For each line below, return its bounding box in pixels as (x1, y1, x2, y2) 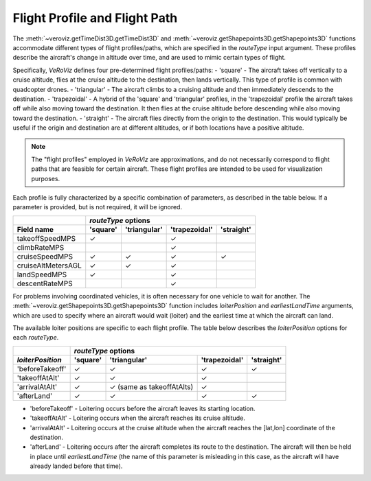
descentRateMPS (16, 279, 74, 288)
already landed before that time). (30, 462, 123, 470)
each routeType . (12, 333, 59, 342)
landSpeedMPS (16, 270, 67, 279)
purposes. (31, 174, 60, 183)
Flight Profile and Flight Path (12, 10, 178, 25)
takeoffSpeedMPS (16, 233, 76, 243)
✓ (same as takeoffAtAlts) (109, 382, 194, 391)
